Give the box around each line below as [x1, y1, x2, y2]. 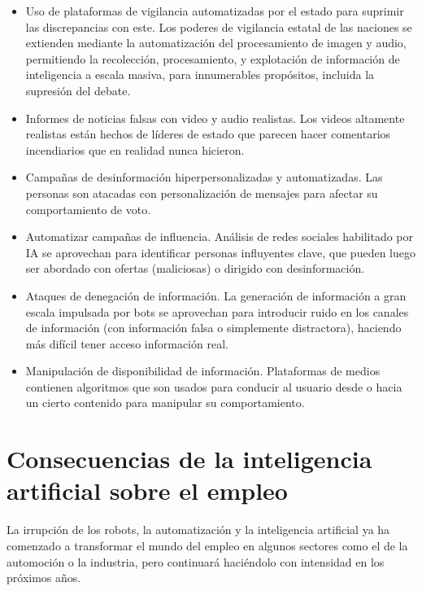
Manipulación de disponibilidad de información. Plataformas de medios [25, 362, 381, 379]
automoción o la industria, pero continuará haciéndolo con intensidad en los [7, 553, 385, 570]
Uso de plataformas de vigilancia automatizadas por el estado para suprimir [25, 2, 404, 19]
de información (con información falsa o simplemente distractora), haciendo [25, 319, 402, 336]
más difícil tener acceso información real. [25, 335, 228, 352]
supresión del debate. [25, 81, 131, 98]
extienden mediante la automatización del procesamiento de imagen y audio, [25, 34, 407, 51]
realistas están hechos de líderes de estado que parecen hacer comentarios [25, 125, 391, 142]
